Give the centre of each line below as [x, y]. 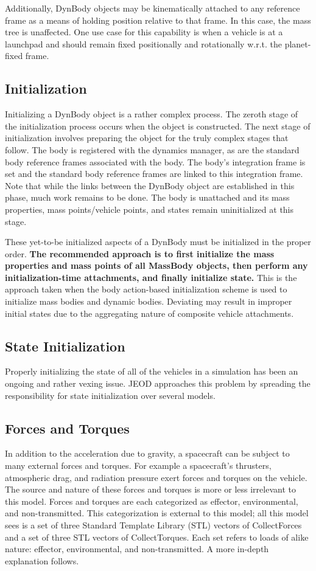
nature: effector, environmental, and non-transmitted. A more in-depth [137, 549]
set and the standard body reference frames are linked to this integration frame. [154, 174]
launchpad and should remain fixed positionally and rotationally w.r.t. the [143, 43]
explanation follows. [42, 560]
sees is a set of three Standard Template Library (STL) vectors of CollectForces [153, 525]
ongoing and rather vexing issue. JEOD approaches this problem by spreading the [158, 383]
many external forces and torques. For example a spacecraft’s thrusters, [138, 465]
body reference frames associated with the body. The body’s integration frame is [155, 161]
